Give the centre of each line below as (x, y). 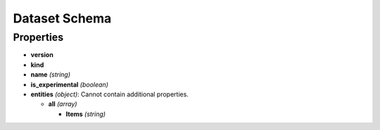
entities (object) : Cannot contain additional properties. (110, 94)
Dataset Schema (62, 18)
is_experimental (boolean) (70, 84)
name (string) (50, 74)
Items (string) (85, 114)
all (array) (63, 104)
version (42, 55)
